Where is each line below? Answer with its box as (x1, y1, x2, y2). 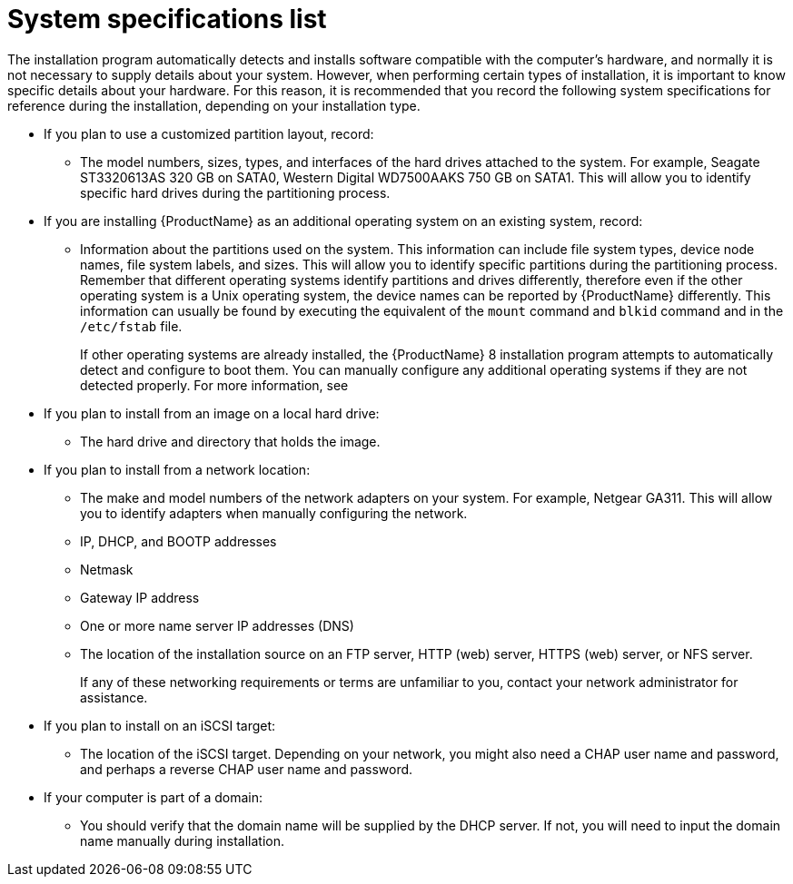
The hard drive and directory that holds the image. (80, 433, 381, 449)
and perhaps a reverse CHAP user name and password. (80, 761, 413, 777)
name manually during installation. (80, 832, 285, 849)
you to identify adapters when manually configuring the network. (80, 505, 468, 521)
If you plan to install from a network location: (44, 461, 311, 477)
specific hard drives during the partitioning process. (80, 184, 391, 201)
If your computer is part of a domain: (44, 789, 263, 805)
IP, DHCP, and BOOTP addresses (80, 533, 277, 549)
